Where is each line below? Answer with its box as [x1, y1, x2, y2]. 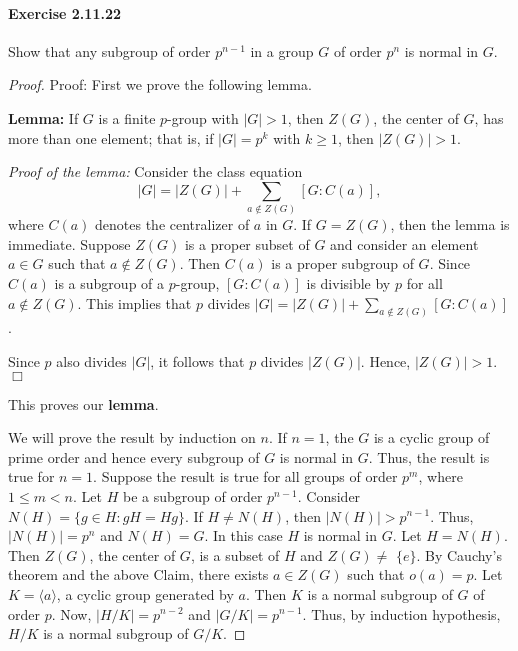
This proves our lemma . [8, 393, 159, 414]
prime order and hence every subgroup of [8, 446, 260, 467]
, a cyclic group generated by [56, 583, 234, 604]
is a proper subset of [184, 233, 310, 254]
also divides [56, 350, 127, 371]
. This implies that [77, 292, 192, 313]
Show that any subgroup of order [8, 40, 211, 61]
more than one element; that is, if [8, 127, 214, 148]
